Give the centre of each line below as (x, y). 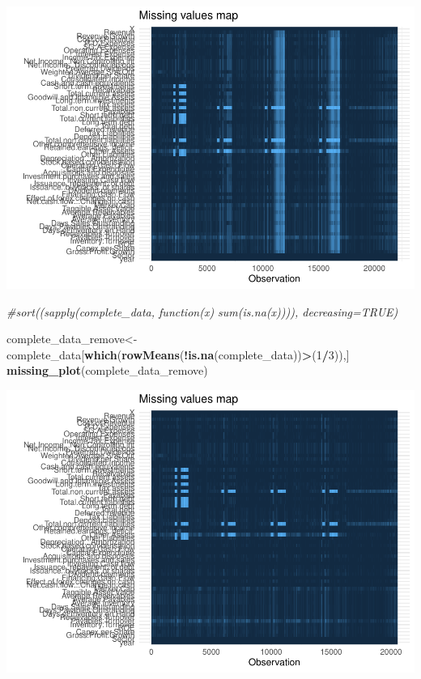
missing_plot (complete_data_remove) (107, 370)
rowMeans (151, 354)
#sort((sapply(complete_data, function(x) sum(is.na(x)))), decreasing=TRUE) (202, 311)
